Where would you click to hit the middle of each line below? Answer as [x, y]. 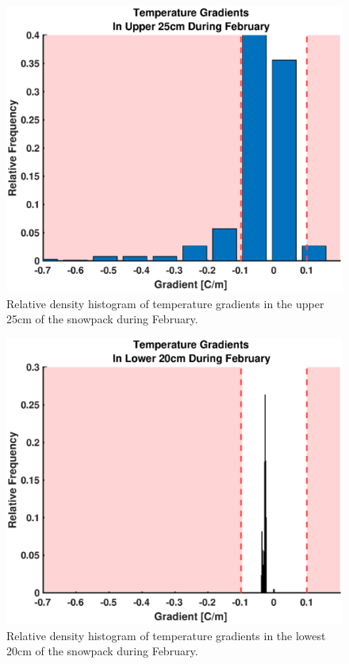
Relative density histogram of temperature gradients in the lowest [166, 635]
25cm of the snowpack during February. [102, 319]
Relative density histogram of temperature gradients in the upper [165, 303]
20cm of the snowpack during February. [102, 651]
